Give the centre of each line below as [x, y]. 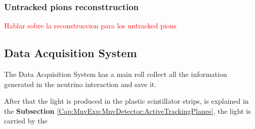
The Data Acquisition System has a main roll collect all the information [116, 74]
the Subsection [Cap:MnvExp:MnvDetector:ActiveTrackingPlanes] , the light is [127, 111]
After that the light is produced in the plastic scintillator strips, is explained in [126, 101]
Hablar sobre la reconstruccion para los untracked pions [90, 26]
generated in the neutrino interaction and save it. [80, 84]
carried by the [26, 121]
